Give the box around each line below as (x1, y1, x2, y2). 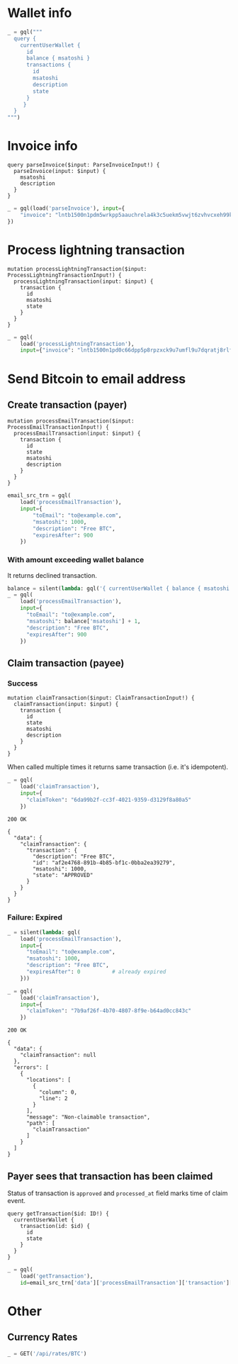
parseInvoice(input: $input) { (13, 168, 106, 175)
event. (7, 1197, 26, 1205)
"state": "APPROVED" (33, 871, 93, 878)
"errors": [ (13, 1064, 50, 1071)
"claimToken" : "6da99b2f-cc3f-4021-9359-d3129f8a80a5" (25, 796, 192, 803)
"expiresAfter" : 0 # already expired (25, 968, 166, 976)
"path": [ (25, 1120, 55, 1127)
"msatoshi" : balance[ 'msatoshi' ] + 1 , (25, 617, 141, 625)
